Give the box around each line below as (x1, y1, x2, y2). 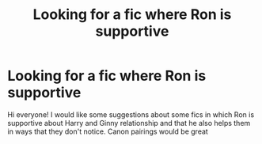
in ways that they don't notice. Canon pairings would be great (7, 127, 209, 136)
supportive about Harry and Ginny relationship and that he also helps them (7, 118, 251, 127)
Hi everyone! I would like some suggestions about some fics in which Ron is (7, 109, 255, 119)
